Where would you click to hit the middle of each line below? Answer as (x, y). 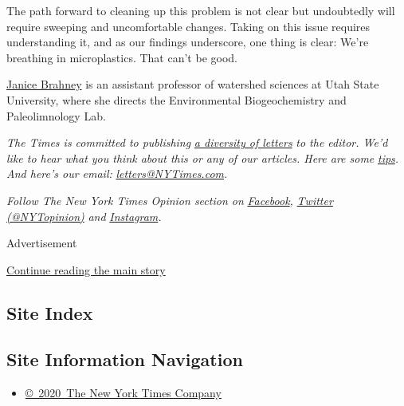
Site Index (50, 312)
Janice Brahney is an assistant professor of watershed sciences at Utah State (193, 84)
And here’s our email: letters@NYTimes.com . (117, 173)
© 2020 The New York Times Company (123, 393)
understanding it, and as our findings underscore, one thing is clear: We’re (188, 42)
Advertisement (42, 243)
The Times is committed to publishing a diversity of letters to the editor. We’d (197, 142)
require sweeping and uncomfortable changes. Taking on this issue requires (188, 26)
